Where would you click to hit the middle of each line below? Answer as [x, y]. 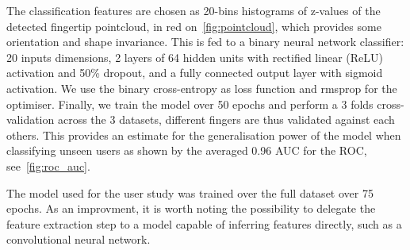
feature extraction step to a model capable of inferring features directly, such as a [204, 223]
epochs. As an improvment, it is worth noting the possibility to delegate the [191, 208]
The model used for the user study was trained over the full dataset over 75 [190, 192]
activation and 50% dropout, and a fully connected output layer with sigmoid [195, 73]
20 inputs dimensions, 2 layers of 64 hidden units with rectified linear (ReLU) [195, 57]
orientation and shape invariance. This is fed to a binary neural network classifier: [205, 42]
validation [31, 119]
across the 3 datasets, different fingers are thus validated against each [226, 119]
